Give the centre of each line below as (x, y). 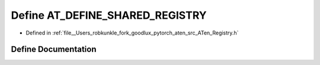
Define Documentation (54, 49)
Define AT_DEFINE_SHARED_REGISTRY (109, 15)
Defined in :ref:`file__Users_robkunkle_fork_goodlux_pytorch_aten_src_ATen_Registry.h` (132, 33)
